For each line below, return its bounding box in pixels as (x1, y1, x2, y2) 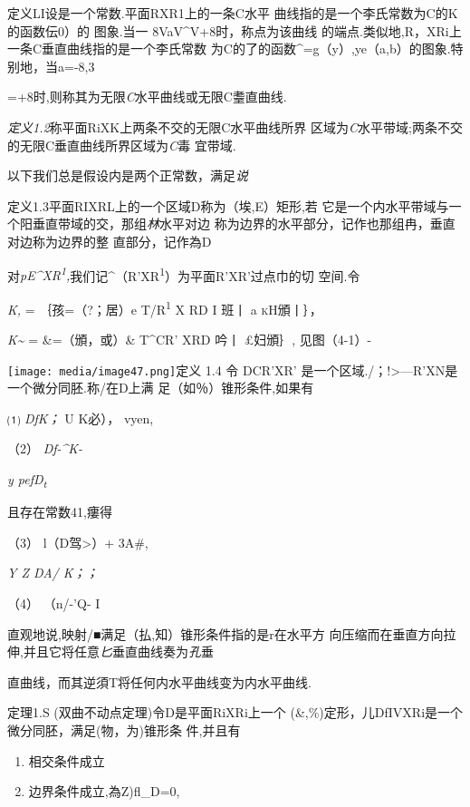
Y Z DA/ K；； (7, 563, 99, 582)
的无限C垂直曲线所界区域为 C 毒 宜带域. (7, 135, 236, 154)
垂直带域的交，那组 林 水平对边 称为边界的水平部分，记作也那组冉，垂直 (32, 214, 456, 233)
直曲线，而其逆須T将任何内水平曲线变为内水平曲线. (7, 672, 312, 691)
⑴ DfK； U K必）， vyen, (7, 408, 154, 427)
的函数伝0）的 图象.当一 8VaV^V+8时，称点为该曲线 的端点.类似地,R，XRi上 (7, 21, 462, 40)
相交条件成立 (28, 751, 105, 770)
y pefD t (7, 470, 47, 491)
